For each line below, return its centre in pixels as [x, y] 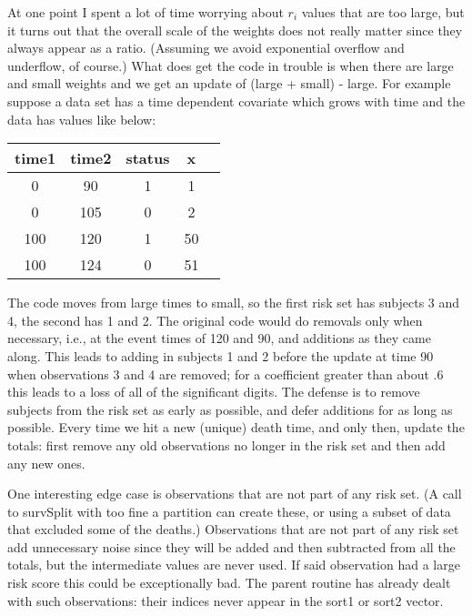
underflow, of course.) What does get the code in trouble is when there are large [231, 65]
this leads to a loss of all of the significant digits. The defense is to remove [214, 392]
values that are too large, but [383, 12]
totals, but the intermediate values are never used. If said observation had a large [234, 565]
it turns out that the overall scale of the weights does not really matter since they [235, 30]
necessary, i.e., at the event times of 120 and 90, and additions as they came [219, 338]
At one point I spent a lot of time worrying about [146, 12]
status [148, 158]
